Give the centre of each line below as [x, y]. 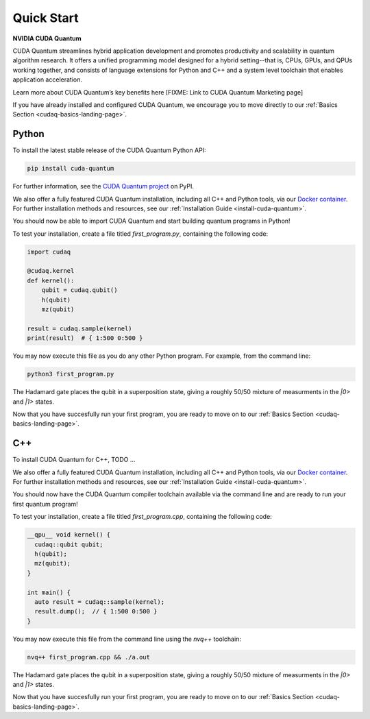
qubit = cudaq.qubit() [79, 290]
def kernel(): [51, 280]
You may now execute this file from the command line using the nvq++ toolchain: [127, 639]
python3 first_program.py [71, 374]
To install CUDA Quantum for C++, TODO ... [74, 460]
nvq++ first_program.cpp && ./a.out [89, 657]
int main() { [49, 592]
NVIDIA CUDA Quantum [47, 38]
